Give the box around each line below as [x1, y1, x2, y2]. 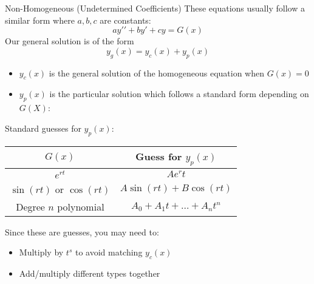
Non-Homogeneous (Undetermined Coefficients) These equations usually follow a [5, 2, 305, 14]
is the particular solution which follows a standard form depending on [49, 87, 309, 100]
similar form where [5, 13, 75, 26]
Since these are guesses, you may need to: [5, 225, 159, 238]
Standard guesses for [5, 121, 81, 134]
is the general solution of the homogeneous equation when [49, 66, 265, 79]
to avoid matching [75, 246, 143, 259]
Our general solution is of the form [5, 35, 134, 47]
